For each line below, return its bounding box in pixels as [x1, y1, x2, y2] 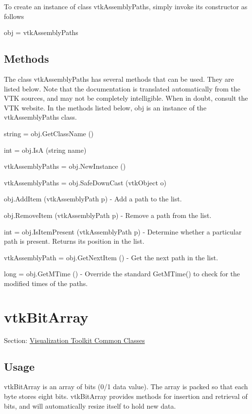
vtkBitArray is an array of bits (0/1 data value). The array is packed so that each [4, 381, 248, 392]
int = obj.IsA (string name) [4, 144, 87, 155]
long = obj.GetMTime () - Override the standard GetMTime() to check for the [4, 269, 240, 279]
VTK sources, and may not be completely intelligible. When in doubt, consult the [4, 93, 248, 103]
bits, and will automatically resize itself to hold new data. [4, 400, 176, 411]
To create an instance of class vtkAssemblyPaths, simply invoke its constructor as [4, 1, 248, 11]
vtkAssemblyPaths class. [4, 112, 77, 122]
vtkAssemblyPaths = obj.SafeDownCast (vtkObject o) [4, 177, 166, 187]
